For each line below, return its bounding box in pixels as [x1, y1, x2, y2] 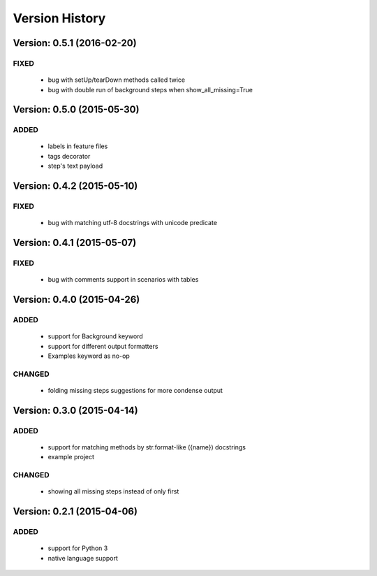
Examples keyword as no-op [47, 352, 131, 360]
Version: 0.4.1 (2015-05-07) [13, 237, 137, 249]
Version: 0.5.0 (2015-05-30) [13, 103, 140, 115]
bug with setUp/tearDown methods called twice [47, 75, 186, 84]
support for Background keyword [47, 332, 143, 340]
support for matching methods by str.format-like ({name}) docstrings [47, 442, 246, 451]
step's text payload [47, 161, 103, 171]
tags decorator [47, 152, 91, 160]
